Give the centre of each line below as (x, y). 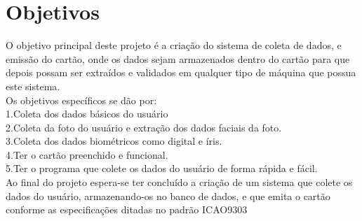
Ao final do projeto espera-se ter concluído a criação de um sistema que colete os (179, 182)
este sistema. (33, 86)
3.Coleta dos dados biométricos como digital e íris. (114, 141)
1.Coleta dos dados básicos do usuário (87, 114)
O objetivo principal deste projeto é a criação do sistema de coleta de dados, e (174, 45)
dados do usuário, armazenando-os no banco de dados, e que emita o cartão (168, 195)
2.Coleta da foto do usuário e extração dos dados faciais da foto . (144, 127)
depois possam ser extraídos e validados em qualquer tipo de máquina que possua (181, 72)
